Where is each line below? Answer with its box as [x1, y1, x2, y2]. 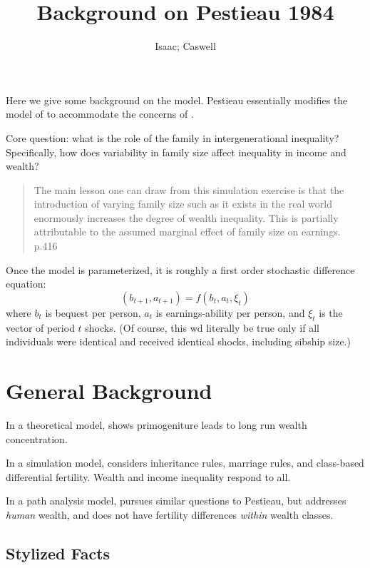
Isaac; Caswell [155, 39, 216, 54]
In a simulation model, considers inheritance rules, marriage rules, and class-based [6, 455, 364, 470]
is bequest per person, [45, 305, 141, 320]
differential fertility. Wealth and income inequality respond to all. [6, 469, 291, 484]
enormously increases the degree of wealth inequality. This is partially [34, 210, 339, 225]
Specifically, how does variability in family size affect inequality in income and [6, 144, 346, 159]
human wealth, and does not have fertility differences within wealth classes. [6, 507, 334, 522]
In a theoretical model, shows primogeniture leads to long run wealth [6, 417, 307, 432]
